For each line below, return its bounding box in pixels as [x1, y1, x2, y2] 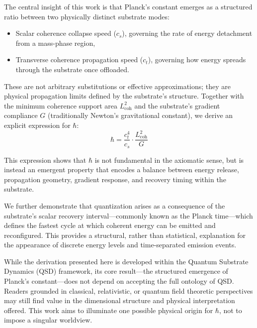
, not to [219, 305, 242, 315]
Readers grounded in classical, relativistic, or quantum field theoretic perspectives [4, 285, 253, 296]
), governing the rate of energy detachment [122, 28, 253, 38]
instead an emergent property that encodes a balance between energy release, [4, 164, 239, 175]
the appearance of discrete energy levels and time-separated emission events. [4, 239, 237, 250]
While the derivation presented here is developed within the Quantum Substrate [4, 256, 249, 266]
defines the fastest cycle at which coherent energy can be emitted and [4, 220, 216, 230]
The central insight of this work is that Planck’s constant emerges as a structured [4, 1, 253, 11]
